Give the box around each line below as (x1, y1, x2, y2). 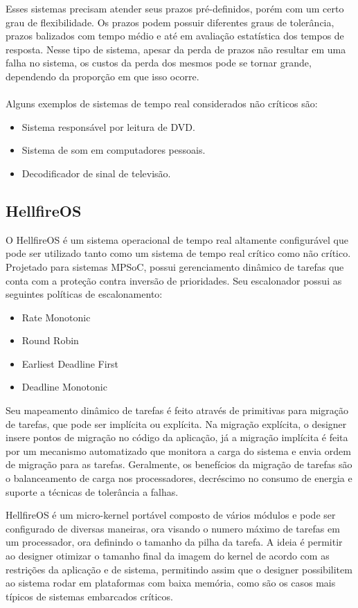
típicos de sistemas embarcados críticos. (6, 589, 173, 603)
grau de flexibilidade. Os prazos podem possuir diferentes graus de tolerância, (6, 15, 334, 29)
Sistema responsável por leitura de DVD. (21, 119, 195, 134)
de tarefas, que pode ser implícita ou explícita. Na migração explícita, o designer (6, 416, 347, 431)
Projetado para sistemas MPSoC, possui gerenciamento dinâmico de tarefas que (6, 259, 344, 274)
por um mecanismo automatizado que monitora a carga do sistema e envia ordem (6, 443, 351, 458)
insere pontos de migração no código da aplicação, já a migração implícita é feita (6, 430, 348, 445)
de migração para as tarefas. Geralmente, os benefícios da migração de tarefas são (6, 457, 352, 472)
